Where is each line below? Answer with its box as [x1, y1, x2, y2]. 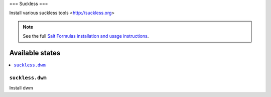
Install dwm [9, 85, 33, 91]
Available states [9, 48, 61, 57]
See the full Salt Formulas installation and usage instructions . [23, 33, 149, 39]
